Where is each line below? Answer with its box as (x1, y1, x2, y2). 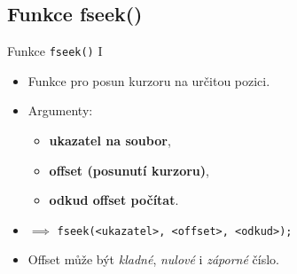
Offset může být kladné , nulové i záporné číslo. (27, 250, 279, 269)
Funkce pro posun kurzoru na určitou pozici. (27, 71, 270, 90)
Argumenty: (27, 101, 93, 120)
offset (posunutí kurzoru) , (49, 160, 209, 179)
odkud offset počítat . (49, 191, 179, 209)
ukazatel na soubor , (49, 131, 171, 150)
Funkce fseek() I (7, 42, 103, 60)
